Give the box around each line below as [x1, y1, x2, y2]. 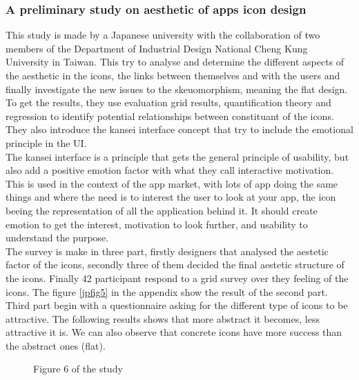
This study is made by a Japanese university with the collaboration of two [6, 28, 320, 42]
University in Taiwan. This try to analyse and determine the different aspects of [6, 54, 345, 69]
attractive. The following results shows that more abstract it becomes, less [6, 311, 320, 326]
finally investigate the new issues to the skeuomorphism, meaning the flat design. [6, 81, 348, 96]
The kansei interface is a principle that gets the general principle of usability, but [6, 149, 349, 163]
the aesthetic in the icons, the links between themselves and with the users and [6, 68, 340, 82]
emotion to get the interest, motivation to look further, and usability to [6, 217, 308, 231]
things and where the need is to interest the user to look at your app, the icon [6, 190, 336, 204]
